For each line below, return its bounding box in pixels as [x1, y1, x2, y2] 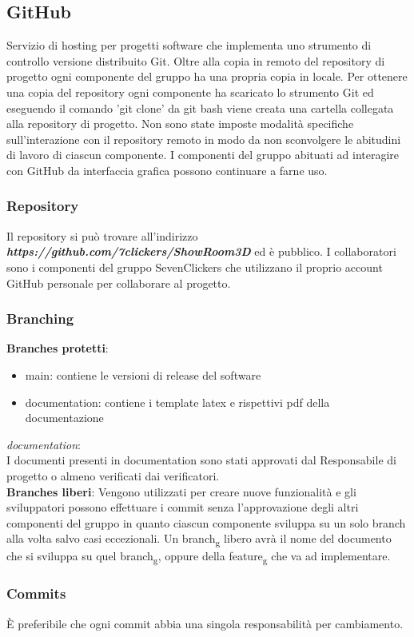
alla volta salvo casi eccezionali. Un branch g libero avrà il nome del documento [6, 530, 392, 549]
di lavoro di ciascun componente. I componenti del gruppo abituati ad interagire [6, 146, 400, 163]
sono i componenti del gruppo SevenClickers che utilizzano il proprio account [6, 258, 383, 275]
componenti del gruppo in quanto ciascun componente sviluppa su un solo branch [6, 514, 406, 531]
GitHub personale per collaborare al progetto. [6, 274, 231, 291]
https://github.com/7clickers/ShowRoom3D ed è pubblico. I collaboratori [6, 243, 396, 260]
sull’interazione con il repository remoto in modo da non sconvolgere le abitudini [6, 130, 401, 147]
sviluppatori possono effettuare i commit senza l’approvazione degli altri [6, 499, 359, 516]
